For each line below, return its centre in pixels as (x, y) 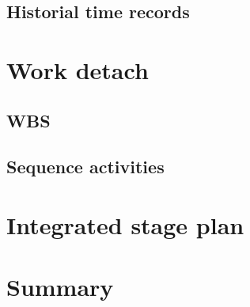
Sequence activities (85, 167)
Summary (60, 287)
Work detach (78, 69)
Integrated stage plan (125, 224)
